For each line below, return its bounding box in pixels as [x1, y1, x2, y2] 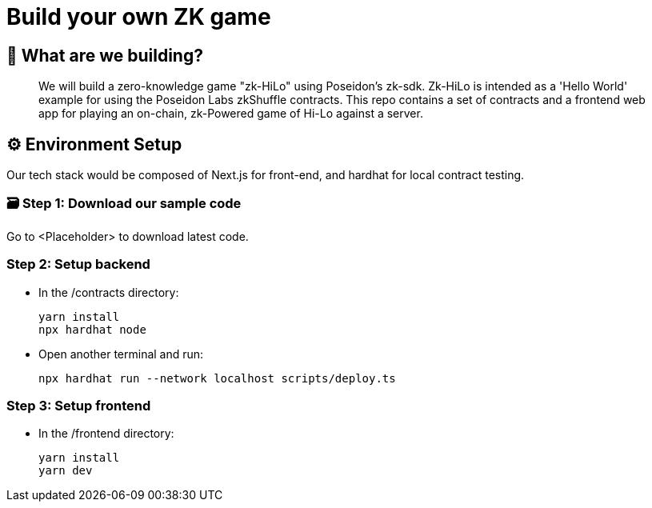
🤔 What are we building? [6, 45, 203, 66]
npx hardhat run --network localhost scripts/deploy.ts [38, 371, 396, 385]
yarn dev [38, 464, 93, 478]
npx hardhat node [38, 322, 146, 336]
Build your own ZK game [6, 3, 271, 30]
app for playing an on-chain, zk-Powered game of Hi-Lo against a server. [38, 106, 423, 121]
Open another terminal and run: [38, 346, 204, 361]
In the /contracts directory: [38, 285, 179, 299]
